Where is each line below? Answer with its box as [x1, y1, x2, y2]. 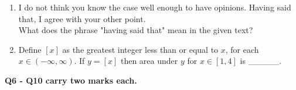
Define [18, 43, 42, 55]
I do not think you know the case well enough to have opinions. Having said [18, 1, 291, 13]
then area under [120, 55, 178, 67]
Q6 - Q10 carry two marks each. [5, 74, 137, 86]
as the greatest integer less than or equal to [62, 43, 219, 55]
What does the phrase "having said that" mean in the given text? [18, 24, 253, 36]
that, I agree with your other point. [18, 12, 146, 24]
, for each [225, 43, 259, 55]
